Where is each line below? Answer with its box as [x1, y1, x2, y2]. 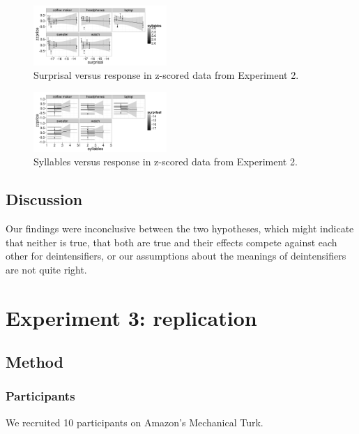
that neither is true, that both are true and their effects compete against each [6, 234, 337, 249]
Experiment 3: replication [6, 303, 257, 331]
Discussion [6, 188, 83, 210]
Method [6, 351, 63, 373]
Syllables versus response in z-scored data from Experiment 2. [33, 154, 298, 169]
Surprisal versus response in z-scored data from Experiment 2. [33, 68, 299, 82]
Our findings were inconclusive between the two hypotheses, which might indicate [6, 220, 354, 235]
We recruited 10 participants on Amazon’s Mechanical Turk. [6, 414, 263, 429]
